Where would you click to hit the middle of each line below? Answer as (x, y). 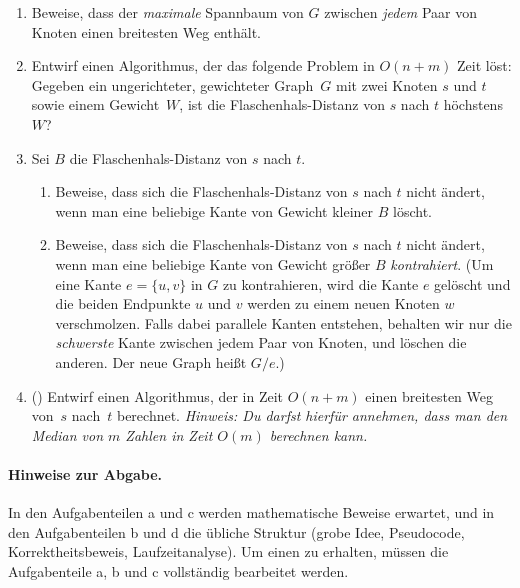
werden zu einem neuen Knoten (343, 303)
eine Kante (88, 283)
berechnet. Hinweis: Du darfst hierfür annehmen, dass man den (312, 415)
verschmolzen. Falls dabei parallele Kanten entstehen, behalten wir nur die (283, 322)
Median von (67, 434)
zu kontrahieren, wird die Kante (320, 283)
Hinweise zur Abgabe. (85, 473)
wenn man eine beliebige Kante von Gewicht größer (213, 263)
